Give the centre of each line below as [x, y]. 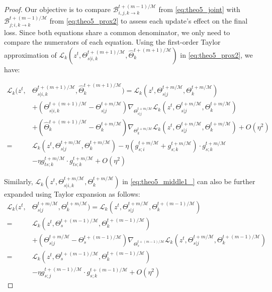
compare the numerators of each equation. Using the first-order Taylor [112, 42]
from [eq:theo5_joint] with [199, 9]
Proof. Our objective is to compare [58, 9]
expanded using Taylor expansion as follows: [72, 194]
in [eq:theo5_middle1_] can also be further [189, 181]
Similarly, [19, 181]
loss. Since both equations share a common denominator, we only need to [117, 32]
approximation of [30, 54]
